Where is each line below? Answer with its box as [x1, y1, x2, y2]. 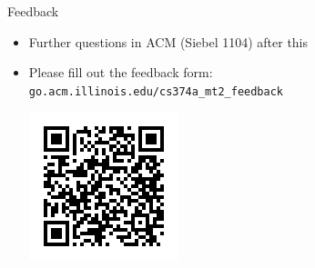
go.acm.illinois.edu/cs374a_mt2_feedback [28, 84, 283, 98]
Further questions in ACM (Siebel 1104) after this [28, 32, 309, 51]
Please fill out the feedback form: [28, 63, 213, 82]
